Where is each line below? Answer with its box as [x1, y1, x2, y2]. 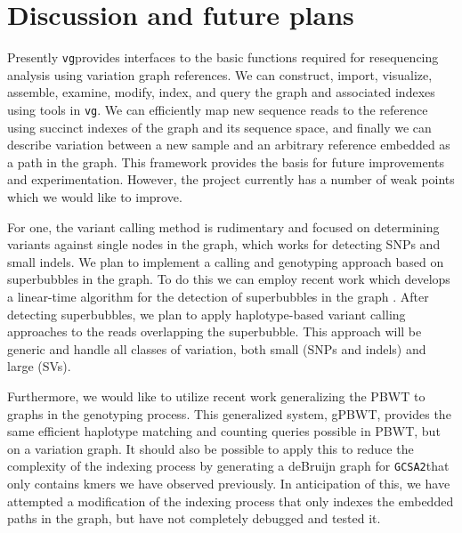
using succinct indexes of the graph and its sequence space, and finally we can [7, 117, 432, 136]
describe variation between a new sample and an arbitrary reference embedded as [7, 135, 450, 154]
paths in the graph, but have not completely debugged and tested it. [7, 509, 381, 528]
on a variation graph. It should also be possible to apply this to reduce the [7, 439, 414, 457]
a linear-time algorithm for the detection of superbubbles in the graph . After [7, 287, 429, 305]
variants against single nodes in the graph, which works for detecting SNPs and [7, 235, 441, 254]
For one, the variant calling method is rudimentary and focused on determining [7, 217, 440, 236]
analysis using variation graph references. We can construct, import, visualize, [7, 65, 433, 84]
